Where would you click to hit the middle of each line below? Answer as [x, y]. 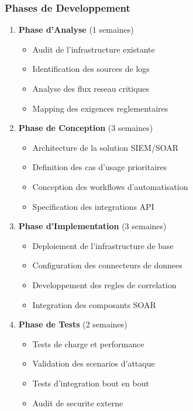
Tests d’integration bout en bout [91, 383]
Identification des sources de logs [91, 69]
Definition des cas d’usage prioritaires [100, 167]
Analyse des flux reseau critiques [91, 88]
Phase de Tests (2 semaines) [73, 324]
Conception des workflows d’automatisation [110, 186]
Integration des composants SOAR [94, 304]
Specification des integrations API [93, 206]
